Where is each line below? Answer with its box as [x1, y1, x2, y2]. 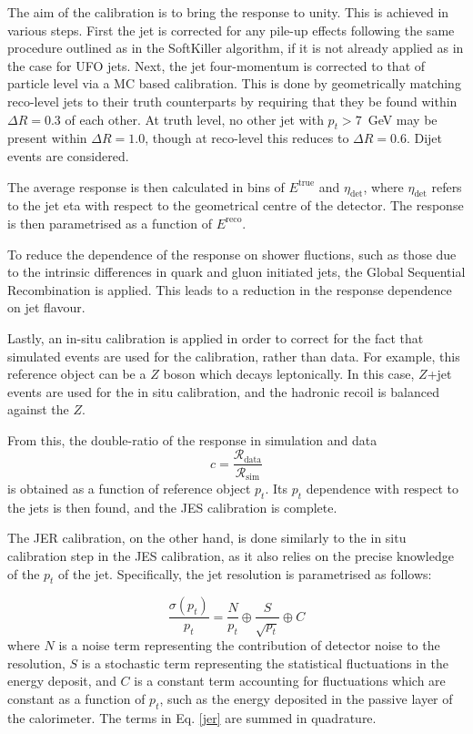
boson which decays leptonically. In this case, [163, 364, 415, 383]
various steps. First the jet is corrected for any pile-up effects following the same [7, 20, 455, 39]
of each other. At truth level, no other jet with [65, 109, 324, 128]
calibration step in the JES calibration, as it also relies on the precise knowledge [7, 545, 454, 565]
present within [7, 128, 87, 148]
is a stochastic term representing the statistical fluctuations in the [81, 653, 448, 672]
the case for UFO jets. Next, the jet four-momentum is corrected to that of [7, 56, 426, 75]
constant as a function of [7, 688, 146, 708]
